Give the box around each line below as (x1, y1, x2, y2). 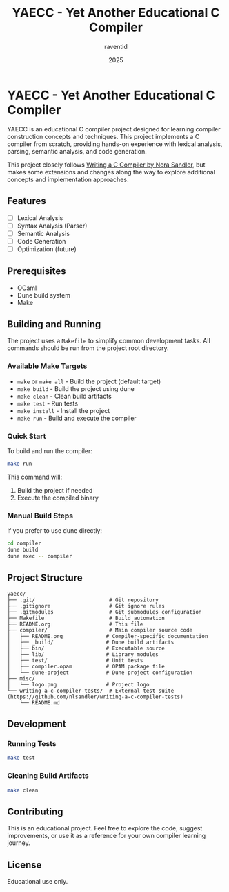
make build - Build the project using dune (17, 384, 135, 392)
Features (7, 195, 46, 207)
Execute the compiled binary (17, 493, 99, 502)
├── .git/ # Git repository (7, 597, 159, 603)
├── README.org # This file (7, 621, 143, 628)
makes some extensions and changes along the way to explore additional (7, 167, 216, 176)
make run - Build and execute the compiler (17, 414, 137, 422)
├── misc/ (7, 675, 36, 682)
